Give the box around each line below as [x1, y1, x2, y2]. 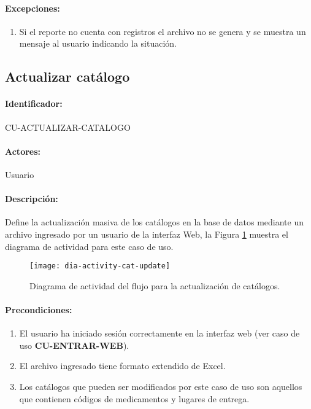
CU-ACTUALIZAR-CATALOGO [5, 120, 131, 133]
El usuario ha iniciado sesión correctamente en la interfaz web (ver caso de [19, 327, 300, 340]
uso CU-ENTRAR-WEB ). [19, 338, 129, 351]
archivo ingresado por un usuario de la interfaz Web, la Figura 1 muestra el [5, 227, 288, 240]
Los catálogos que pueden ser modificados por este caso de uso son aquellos [19, 380, 302, 392]
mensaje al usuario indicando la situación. [19, 37, 177, 50]
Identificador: [5, 97, 63, 110]
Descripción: [5, 192, 58, 205]
